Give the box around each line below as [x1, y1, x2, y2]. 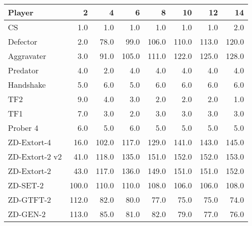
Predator [8, 64, 39, 76]
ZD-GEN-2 [8, 208, 46, 220]
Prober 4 [8, 122, 39, 133]
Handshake [8, 79, 46, 90]
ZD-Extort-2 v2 [8, 151, 62, 162]
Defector [8, 36, 37, 47]
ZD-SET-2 [8, 179, 44, 191]
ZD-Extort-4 [8, 136, 51, 148]
